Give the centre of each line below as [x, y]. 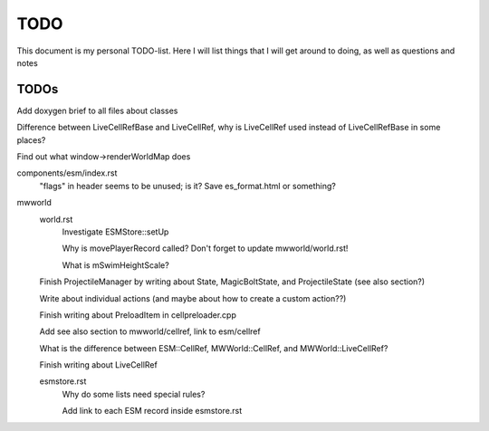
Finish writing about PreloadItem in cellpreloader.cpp [138, 315]
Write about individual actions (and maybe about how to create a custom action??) [193, 298]
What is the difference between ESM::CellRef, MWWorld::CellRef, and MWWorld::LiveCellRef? [214, 348]
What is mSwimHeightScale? [115, 265]
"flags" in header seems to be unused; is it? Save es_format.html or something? [188, 186]
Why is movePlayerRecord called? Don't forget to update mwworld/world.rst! [205, 248]
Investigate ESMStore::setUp [115, 232]
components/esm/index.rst [67, 173]
